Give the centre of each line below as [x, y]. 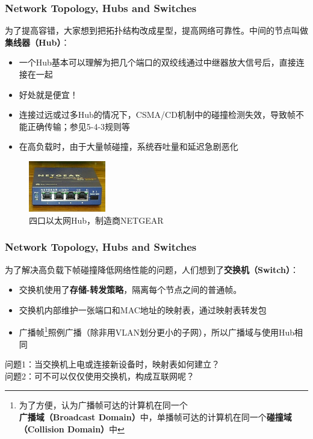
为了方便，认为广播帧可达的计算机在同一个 [103, 405]
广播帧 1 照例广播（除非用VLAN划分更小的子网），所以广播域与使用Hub [156, 331]
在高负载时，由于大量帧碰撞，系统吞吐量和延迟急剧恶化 [129, 146]
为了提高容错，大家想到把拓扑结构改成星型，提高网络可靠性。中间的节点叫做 [156, 30]
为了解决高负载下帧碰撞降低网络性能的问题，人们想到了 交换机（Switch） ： [152, 269]
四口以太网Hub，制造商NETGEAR [96, 220]
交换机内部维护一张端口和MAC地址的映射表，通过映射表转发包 [143, 309]
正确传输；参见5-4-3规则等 [79, 126]
